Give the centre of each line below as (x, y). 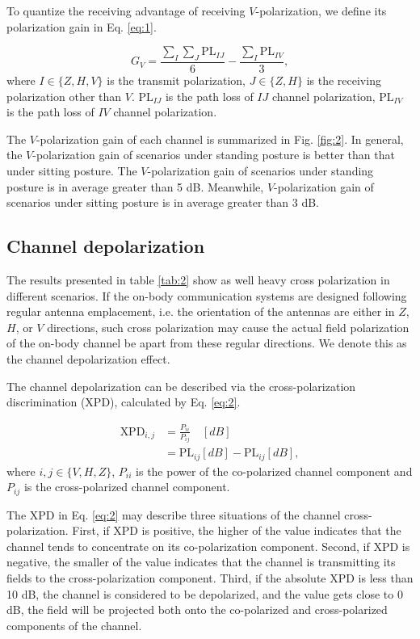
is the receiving (344, 80)
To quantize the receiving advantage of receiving (126, 11)
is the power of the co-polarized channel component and (274, 471)
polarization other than (64, 96)
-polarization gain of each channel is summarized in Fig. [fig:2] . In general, (220, 139)
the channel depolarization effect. (88, 358)
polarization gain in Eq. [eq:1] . (82, 26)
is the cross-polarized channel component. (127, 487)
